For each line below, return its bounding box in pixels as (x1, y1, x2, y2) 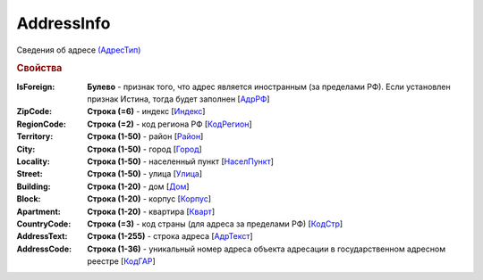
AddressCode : (16, 243, 72, 254)
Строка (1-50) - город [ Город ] (87, 144, 203, 154)
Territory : (16, 131, 54, 142)
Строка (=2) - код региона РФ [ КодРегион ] (87, 119, 252, 129)
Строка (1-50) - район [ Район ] (87, 131, 204, 142)
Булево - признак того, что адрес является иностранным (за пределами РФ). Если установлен (87, 81, 451, 92)
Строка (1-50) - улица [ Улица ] (87, 169, 203, 179)
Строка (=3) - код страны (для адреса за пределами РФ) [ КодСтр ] (87, 218, 343, 229)
